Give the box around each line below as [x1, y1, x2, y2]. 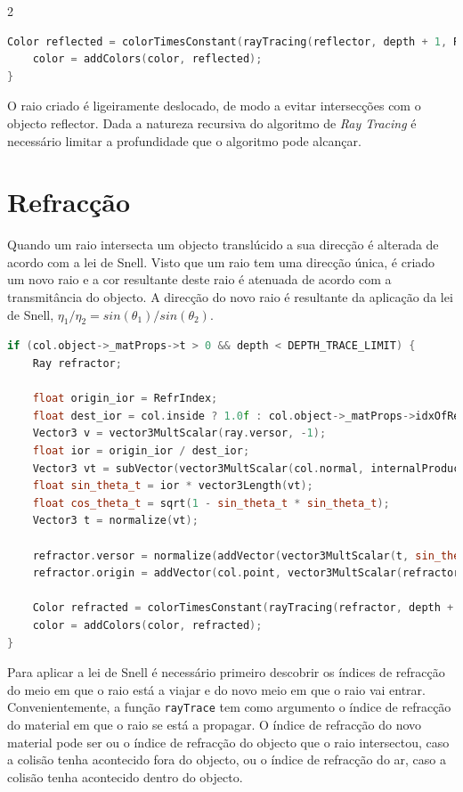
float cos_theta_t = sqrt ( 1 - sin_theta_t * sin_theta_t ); [32, 496, 390, 510]
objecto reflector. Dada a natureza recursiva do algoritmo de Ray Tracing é [7, 113, 417, 132]
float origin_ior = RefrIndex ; [32, 392, 218, 405]
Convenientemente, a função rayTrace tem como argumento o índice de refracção [7, 698, 451, 716]
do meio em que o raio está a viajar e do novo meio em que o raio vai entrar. [7, 680, 426, 698]
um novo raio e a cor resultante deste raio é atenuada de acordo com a [7, 270, 392, 289]
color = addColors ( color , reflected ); [32, 53, 263, 66]
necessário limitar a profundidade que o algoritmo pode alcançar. [7, 131, 361, 150]
